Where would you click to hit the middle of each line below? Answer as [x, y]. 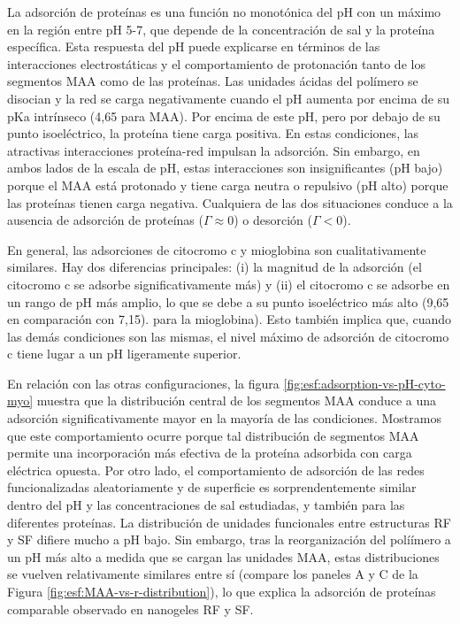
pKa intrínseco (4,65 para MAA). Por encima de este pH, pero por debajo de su [224, 116]
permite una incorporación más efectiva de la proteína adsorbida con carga [210, 453]
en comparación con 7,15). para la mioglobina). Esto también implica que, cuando [230, 319]
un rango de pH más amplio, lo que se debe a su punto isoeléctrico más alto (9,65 [228, 301]
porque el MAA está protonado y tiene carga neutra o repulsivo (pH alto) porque [228, 185]
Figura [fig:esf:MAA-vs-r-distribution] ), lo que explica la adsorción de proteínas [222, 591]
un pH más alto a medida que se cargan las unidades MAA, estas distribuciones [223, 556]
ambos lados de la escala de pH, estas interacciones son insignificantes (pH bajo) [225, 168]
